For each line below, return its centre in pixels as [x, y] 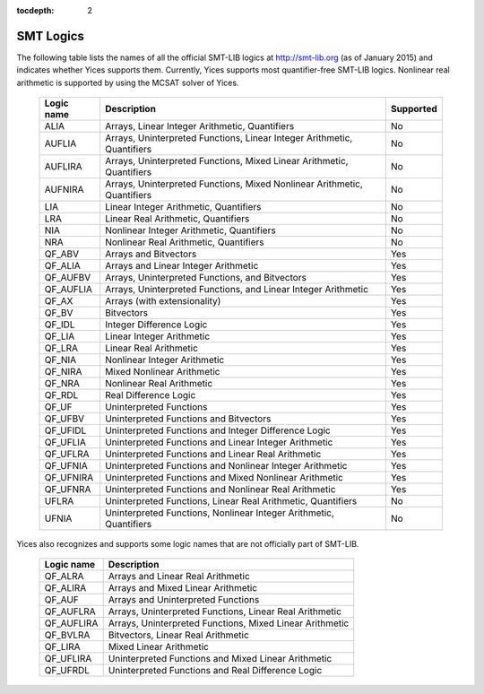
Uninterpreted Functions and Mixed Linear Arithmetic [220, 659]
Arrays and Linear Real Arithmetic [179, 577]
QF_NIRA [63, 372]
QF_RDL [61, 395]
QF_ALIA [62, 266]
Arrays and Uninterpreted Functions [184, 600]
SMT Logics [51, 36]
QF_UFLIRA [68, 659]
